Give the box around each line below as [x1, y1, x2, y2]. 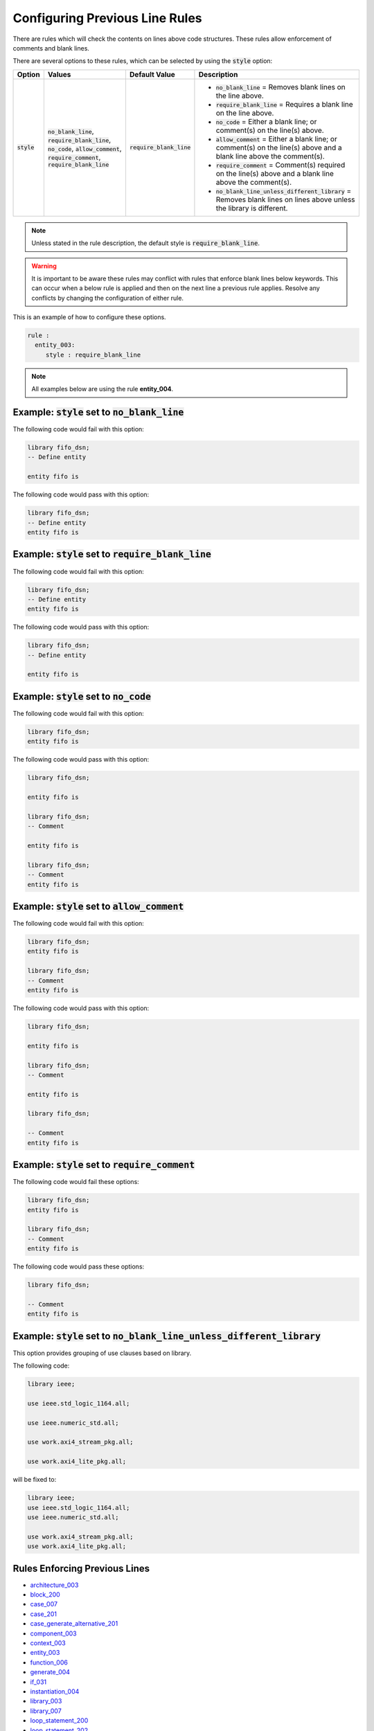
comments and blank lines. [12, 44, 90, 52]
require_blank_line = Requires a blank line [215, 99, 353, 109]
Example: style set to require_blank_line [12, 548, 211, 560]
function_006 [30, 1658, 69, 1667]
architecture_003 [30, 1581, 79, 1589]
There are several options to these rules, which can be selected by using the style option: [12, 57, 273, 65]
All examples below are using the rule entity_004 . [31, 385, 174, 393]
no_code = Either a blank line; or [215, 116, 317, 126]
